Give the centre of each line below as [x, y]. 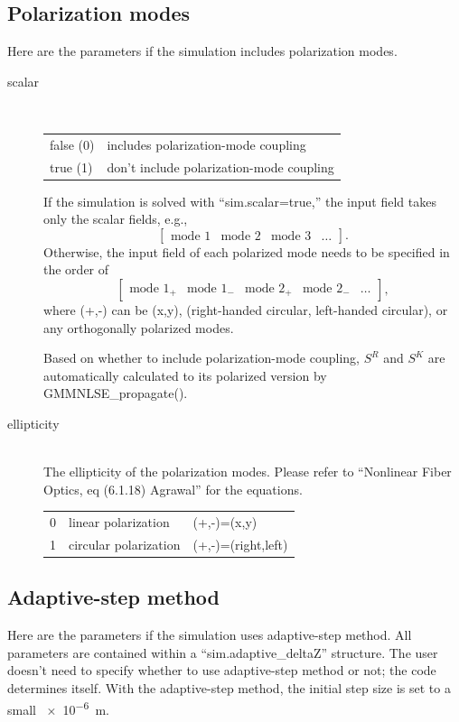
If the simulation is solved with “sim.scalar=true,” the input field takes [240, 201]
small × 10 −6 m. [58, 708]
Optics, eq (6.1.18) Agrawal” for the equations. [173, 489]
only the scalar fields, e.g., [116, 219]
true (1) [71, 167]
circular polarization [125, 544]
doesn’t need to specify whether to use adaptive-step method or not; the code [222, 670]
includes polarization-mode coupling [206, 144]
